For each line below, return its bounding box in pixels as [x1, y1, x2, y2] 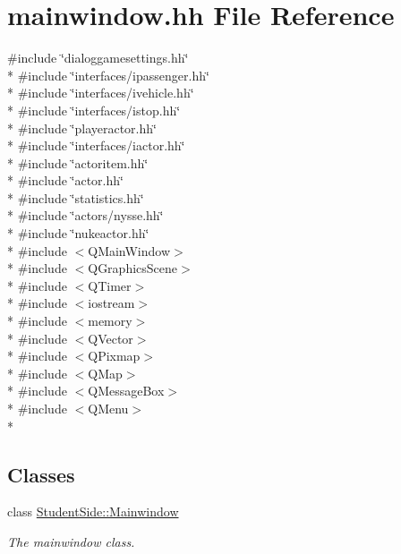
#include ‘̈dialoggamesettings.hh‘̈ [7, 48, 189, 67]
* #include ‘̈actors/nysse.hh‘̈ [7, 206, 164, 225]
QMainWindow [88, 241, 171, 260]
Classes [7, 460, 75, 488]
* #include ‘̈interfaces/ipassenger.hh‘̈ [7, 65, 209, 84]
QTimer [88, 276, 132, 294]
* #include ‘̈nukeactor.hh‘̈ [7, 224, 149, 243]
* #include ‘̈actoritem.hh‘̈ [7, 153, 149, 172]
